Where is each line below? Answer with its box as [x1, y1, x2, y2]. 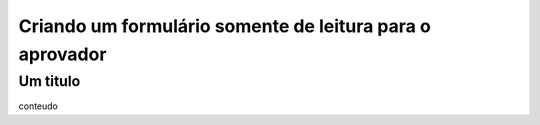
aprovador [18, 43, 107, 65]
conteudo [18, 100, 59, 112]
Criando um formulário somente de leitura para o [18, 15, 432, 37]
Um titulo [18, 72, 81, 90]
